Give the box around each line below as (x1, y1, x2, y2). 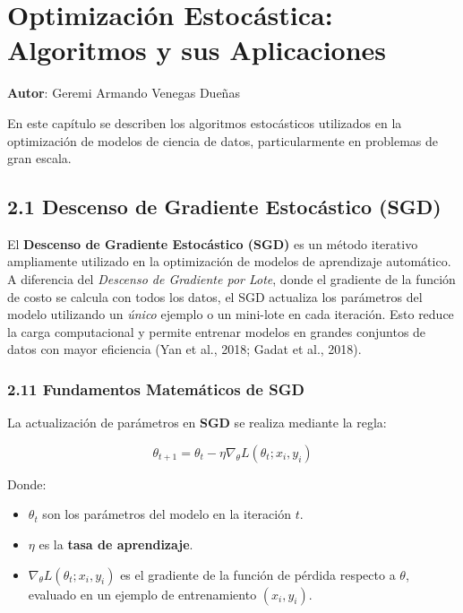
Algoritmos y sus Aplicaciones (7, 31, 387, 68)
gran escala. (7, 149, 72, 168)
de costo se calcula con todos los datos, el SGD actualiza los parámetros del (7, 287, 423, 306)
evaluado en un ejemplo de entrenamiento (28, 584, 257, 603)
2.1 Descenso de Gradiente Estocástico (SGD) (7, 193, 442, 220)
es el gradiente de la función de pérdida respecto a (120, 565, 396, 583)
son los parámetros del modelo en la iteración (42, 505, 291, 523)
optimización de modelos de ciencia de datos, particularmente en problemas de (7, 131, 438, 150)
